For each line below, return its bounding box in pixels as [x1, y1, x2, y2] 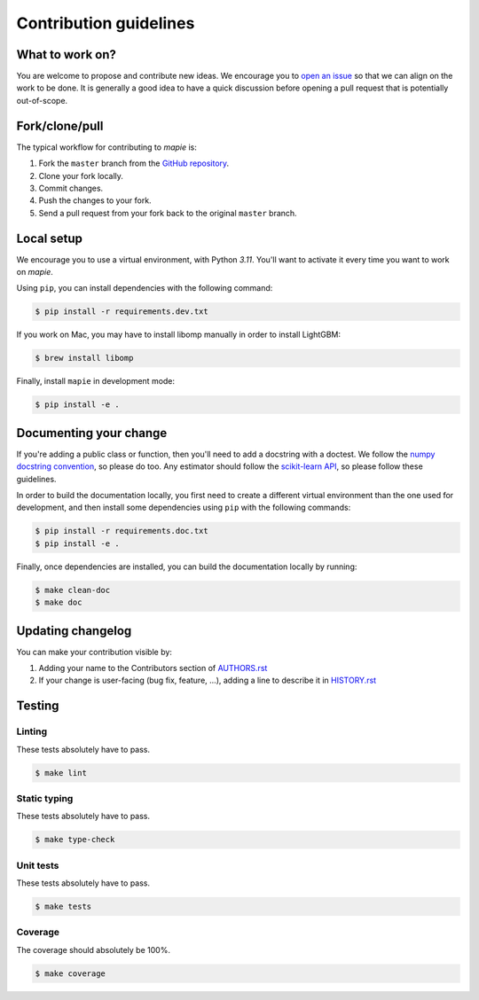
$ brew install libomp [35, 353, 134, 363]
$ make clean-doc [35, 585, 111, 595]
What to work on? [16, 47, 117, 62]
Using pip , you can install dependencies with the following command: [16, 283, 273, 293]
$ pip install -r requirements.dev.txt [35, 307, 208, 316]
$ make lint [35, 768, 88, 777]
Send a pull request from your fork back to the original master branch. [38, 207, 297, 218]
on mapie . [16, 267, 53, 277]
